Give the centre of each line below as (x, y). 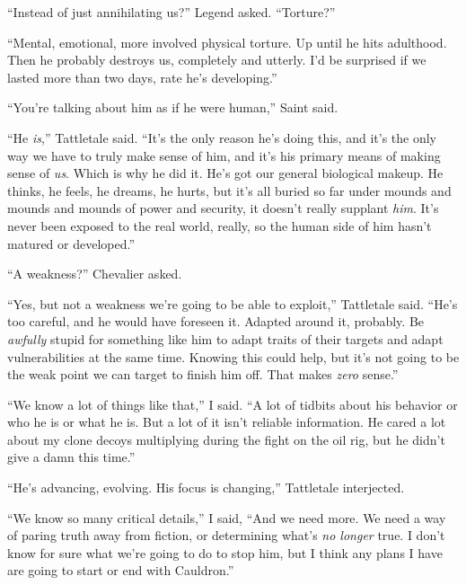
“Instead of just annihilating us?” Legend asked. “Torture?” (171, 12)
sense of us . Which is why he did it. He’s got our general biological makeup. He (225, 173)
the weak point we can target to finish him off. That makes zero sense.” (203, 374)
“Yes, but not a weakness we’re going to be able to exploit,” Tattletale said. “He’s (233, 303)
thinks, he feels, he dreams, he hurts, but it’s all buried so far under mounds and (229, 190)
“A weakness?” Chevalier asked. (95, 274)
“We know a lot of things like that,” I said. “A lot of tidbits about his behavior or (233, 404)
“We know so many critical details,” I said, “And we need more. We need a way (227, 517)
